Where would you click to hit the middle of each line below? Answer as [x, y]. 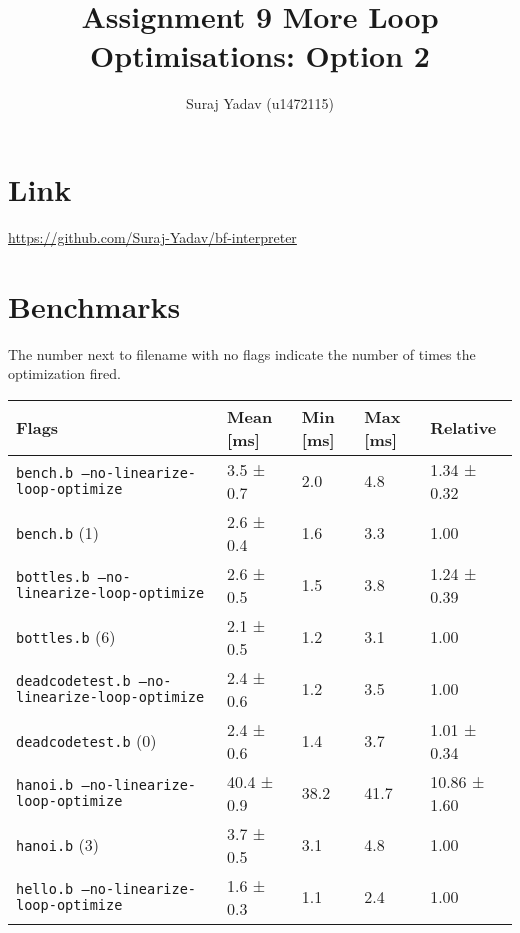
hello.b [45, 888]
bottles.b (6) [66, 637]
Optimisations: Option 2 [260, 55]
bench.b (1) [58, 533]
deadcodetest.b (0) [86, 741]
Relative [463, 428]
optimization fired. [64, 373]
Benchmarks [94, 305]
